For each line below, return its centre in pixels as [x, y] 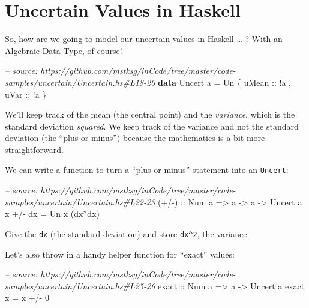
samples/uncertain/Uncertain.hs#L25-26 [80, 285]
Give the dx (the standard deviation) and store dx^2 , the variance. [127, 233]
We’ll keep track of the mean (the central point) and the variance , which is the [150, 114]
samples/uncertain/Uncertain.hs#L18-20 [80, 82]
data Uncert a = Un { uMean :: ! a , [224, 82]
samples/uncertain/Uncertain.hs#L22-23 [80, 201]
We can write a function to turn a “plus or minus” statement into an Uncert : [147, 170]
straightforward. [34, 149]
